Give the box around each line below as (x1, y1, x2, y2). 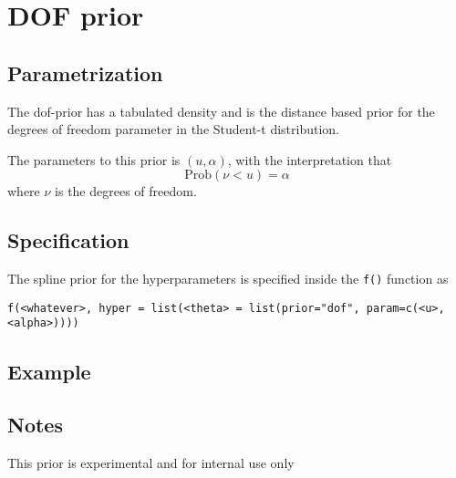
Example (7, 357, 91, 385)
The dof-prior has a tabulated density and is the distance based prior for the (7, 101, 435, 120)
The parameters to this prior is (7, 150, 181, 169)
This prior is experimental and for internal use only (7, 453, 295, 473)
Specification (7, 226, 130, 255)
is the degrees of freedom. (55, 182, 197, 201)
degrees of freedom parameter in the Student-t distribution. (7, 119, 339, 139)
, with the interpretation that (227, 150, 392, 169)
